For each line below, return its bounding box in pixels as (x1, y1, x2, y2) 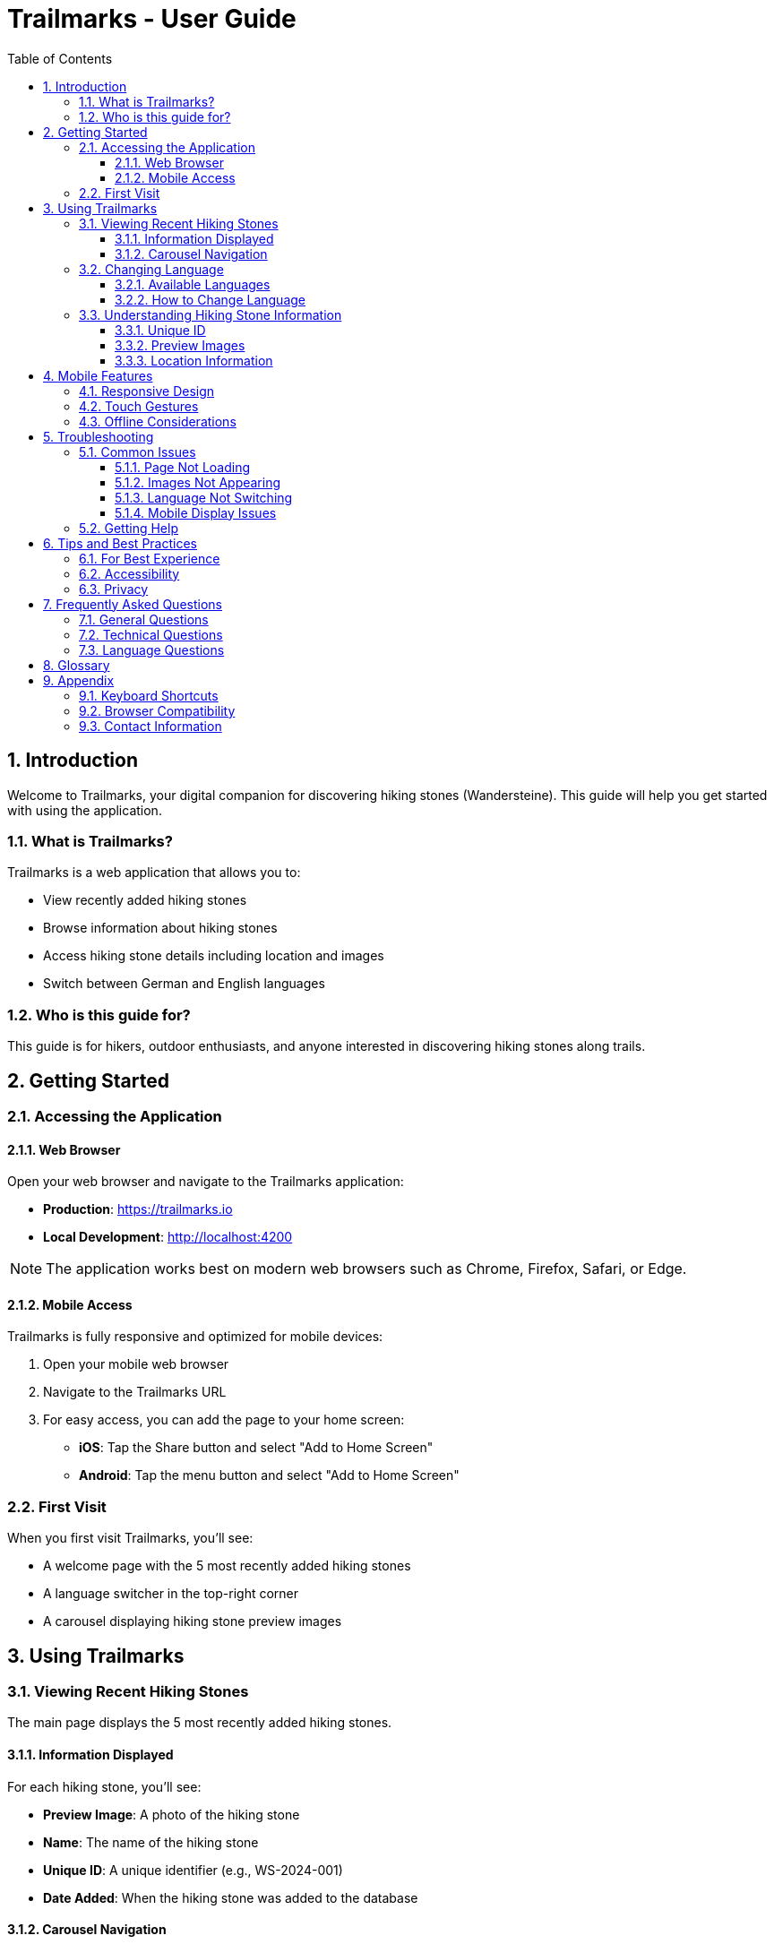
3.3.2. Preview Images (115, 337, 245, 353)
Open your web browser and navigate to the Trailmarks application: (7, 1174, 404, 1190)
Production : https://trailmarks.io (43, 1201, 233, 1217)
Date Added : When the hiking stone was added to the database (43, 1889, 418, 1905)
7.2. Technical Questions (79, 626, 223, 642)
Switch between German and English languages (43, 976, 325, 992)
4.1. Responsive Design (79, 383, 215, 399)
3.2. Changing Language (79, 261, 224, 277)
